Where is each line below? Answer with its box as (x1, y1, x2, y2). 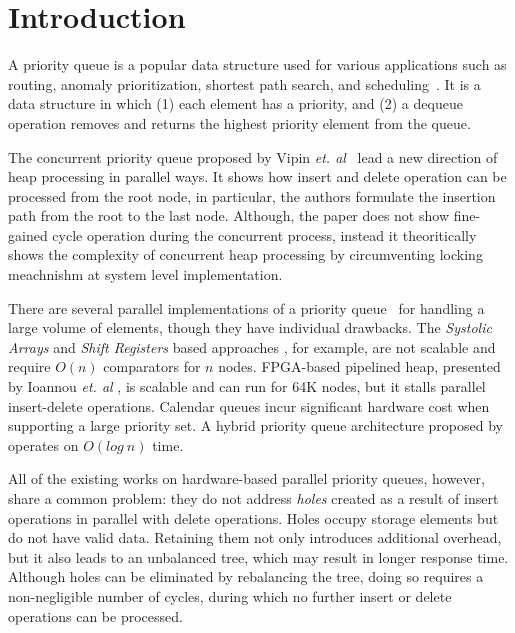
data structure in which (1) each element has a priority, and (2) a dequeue (8, 93, 463, 114)
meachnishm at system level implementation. (8, 264, 283, 285)
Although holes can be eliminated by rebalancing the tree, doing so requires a (8, 566, 484, 587)
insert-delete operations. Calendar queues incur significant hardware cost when (8, 395, 490, 416)
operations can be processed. (8, 605, 183, 626)
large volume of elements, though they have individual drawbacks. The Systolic (8, 317, 492, 338)
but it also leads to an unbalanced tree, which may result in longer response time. (8, 546, 509, 567)
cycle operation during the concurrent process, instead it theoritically (52, 224, 477, 245)
